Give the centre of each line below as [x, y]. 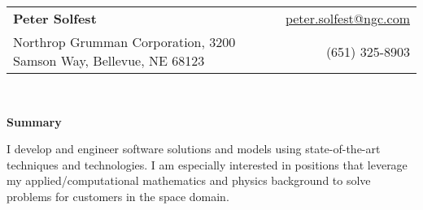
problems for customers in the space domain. [118, 196]
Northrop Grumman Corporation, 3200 [124, 42]
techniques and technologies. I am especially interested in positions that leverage [207, 164]
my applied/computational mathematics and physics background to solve [189, 180]
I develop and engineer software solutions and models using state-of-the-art [194, 149]
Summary [34, 121]
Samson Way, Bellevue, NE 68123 [109, 60]
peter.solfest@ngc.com [347, 18]
